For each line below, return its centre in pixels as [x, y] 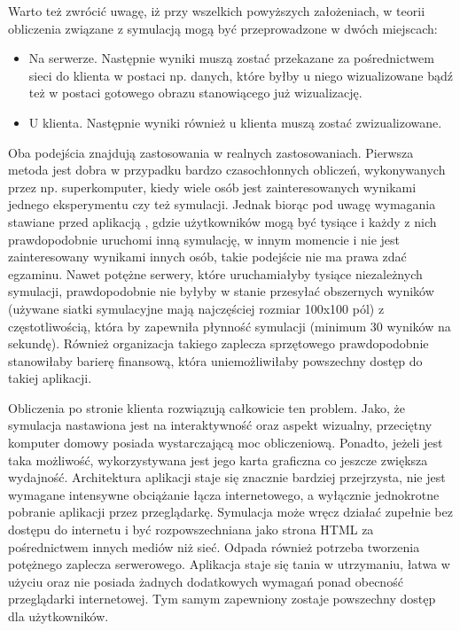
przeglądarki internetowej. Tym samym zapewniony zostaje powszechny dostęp [222, 599]
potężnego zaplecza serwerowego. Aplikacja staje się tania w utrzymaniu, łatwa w [229, 564]
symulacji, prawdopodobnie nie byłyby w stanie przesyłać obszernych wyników [221, 291]
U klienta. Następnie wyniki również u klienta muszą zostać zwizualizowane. [235, 122]
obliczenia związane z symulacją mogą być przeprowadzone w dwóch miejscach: [223, 28]
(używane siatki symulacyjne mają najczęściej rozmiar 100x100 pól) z [196, 308]
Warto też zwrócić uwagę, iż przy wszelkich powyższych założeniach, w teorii [217, 11]
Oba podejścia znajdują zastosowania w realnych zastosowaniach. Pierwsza [211, 152]
